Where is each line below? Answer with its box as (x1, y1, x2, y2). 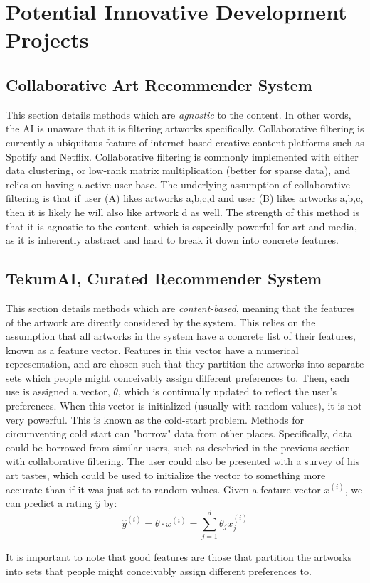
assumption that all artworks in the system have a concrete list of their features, (6, 328, 356, 343)
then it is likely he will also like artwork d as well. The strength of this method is (6, 204, 360, 219)
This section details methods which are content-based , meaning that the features (6, 300, 355, 315)
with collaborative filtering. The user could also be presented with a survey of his (6, 454, 360, 469)
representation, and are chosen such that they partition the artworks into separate (6, 356, 364, 371)
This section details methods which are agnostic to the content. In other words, (6, 107, 351, 122)
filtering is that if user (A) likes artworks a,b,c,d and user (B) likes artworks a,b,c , (6, 191, 364, 205)
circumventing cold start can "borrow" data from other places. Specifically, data (6, 426, 352, 441)
